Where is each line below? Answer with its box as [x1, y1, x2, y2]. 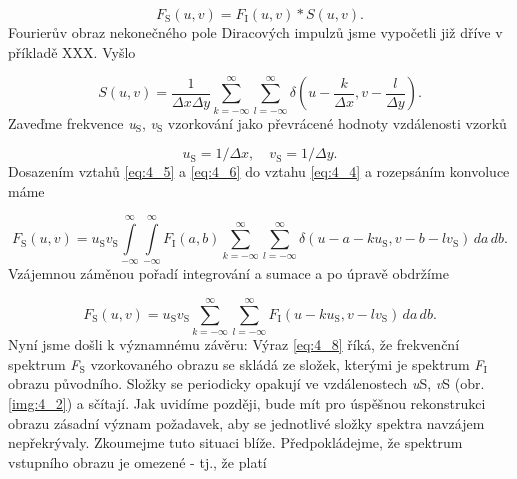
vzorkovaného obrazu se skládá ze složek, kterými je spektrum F [90, 353, 484, 374]
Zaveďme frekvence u [8, 112, 136, 133]
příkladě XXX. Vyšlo [8, 41, 136, 62]
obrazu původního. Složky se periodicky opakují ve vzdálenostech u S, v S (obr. [8, 373, 485, 394]
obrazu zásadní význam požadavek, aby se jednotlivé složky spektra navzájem [8, 412, 485, 433]
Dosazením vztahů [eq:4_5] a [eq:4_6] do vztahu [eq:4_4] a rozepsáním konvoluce [8, 161, 510, 182]
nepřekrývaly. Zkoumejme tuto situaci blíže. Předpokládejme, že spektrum [8, 432, 463, 453]
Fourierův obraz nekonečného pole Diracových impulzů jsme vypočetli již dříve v [8, 22, 503, 42]
